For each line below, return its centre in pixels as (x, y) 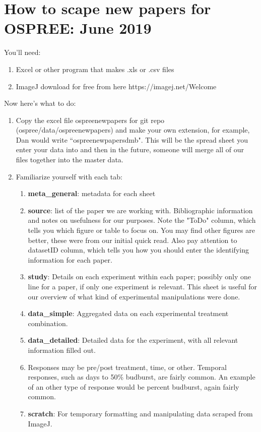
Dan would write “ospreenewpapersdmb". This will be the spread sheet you (132, 139)
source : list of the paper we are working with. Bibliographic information (140, 210)
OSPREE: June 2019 (78, 28)
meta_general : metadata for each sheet (92, 193)
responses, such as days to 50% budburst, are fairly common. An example (142, 377)
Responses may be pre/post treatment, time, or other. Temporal (127, 367)
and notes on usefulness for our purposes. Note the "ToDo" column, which (142, 220)
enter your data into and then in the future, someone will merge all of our (130, 149)
